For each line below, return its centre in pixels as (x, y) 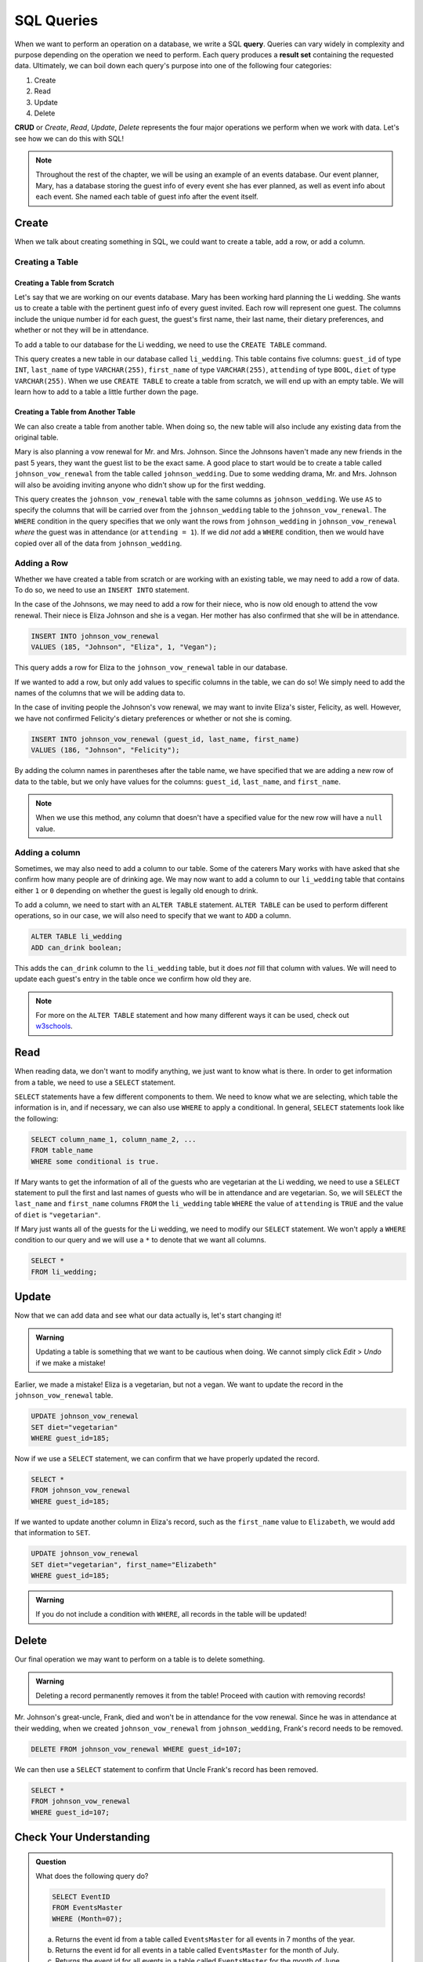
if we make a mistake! (70, 1362)
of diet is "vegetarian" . (58, 1214)
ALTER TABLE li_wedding (77, 937)
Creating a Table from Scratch (64, 283)
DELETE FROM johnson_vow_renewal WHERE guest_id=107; (136, 1749)
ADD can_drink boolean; (77, 947)
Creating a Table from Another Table (75, 412)
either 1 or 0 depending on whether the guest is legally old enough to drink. (136, 890)
